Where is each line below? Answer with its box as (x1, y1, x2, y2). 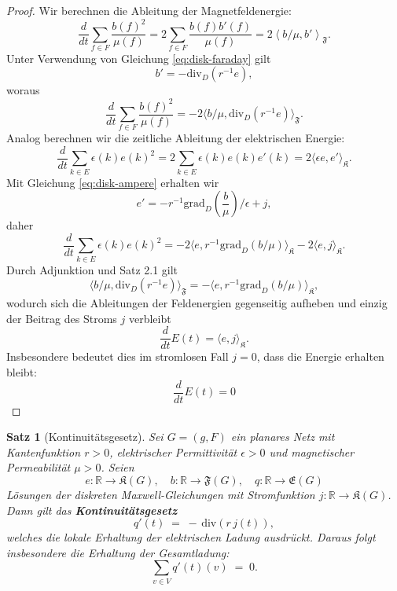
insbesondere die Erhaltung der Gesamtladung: (6, 544, 230, 560)
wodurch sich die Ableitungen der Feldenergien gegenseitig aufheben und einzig (6, 295, 388, 311)
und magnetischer (269, 443, 355, 460)
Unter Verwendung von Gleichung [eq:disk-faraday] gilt (6, 50, 271, 66)
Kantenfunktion (6, 443, 81, 460)
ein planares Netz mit (230, 428, 335, 445)
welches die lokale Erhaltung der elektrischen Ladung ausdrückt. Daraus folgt (6, 529, 376, 545)
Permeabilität (6, 459, 71, 475)
